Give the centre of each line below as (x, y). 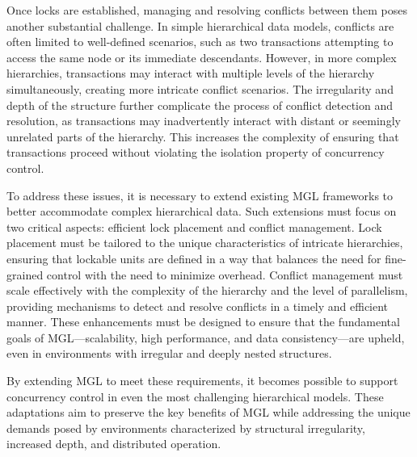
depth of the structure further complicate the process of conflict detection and (200, 105)
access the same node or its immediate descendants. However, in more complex (202, 57)
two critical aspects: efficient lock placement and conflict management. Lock (194, 226)
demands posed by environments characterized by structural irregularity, (186, 428)
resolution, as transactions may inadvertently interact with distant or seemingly (204, 121)
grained (25, 274)
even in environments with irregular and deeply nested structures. (169, 353)
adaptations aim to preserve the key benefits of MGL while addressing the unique (208, 412)
